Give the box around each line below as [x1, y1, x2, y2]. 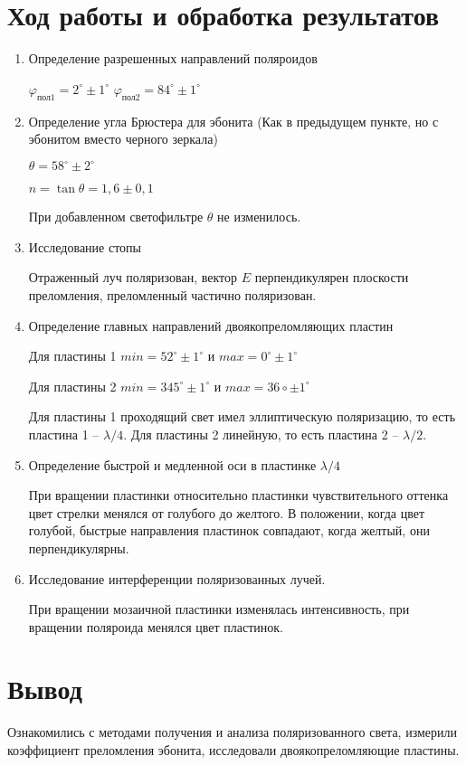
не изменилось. [217, 207, 301, 226]
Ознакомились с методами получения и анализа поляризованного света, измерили [7, 722, 458, 741]
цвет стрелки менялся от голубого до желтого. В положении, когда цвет [28, 503, 425, 522]
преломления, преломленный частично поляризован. [28, 285, 317, 304]
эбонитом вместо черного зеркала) [28, 129, 218, 148]
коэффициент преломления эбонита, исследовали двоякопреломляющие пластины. [7, 741, 460, 760]
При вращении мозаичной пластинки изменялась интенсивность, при [28, 600, 410, 619]
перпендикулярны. [28, 538, 129, 557]
